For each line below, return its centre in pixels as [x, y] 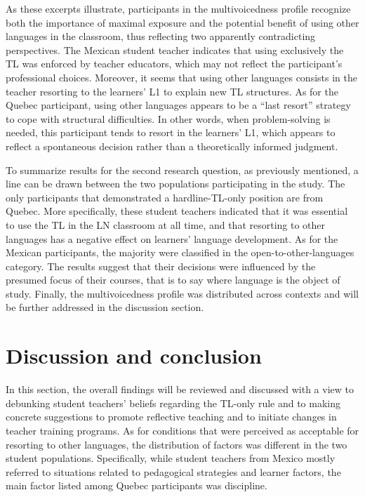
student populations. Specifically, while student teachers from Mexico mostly [171, 458]
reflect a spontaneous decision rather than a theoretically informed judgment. [172, 146]
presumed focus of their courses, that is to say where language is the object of [173, 280]
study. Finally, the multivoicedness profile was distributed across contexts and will [182, 293]
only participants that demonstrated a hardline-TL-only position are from [165, 197]
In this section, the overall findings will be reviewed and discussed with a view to [180, 389]
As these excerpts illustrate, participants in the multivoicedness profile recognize [178, 8]
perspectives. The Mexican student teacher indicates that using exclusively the [175, 49]
